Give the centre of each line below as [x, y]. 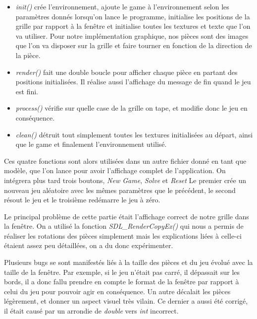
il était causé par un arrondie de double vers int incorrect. [91, 311]
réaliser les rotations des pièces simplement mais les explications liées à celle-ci [123, 235]
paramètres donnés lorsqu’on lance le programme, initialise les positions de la [133, 16]
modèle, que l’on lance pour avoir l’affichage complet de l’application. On [115, 170]
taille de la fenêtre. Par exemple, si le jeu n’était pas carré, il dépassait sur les [122, 272]
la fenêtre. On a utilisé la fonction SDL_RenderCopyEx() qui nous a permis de [124, 226]
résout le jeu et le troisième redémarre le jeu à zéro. [82, 200]
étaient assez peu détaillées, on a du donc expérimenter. [89, 245]
